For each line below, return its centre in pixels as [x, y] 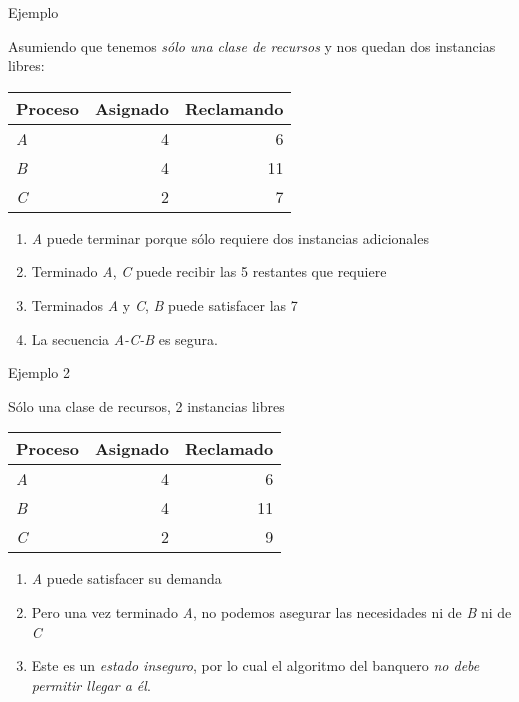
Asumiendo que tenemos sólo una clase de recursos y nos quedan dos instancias [252, 45]
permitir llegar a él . [91, 684]
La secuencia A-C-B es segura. [124, 338]
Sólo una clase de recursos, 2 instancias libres [146, 405]
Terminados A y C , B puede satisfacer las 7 [164, 304]
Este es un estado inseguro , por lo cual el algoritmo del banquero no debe [255, 665]
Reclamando [234, 108]
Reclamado [229, 449]
